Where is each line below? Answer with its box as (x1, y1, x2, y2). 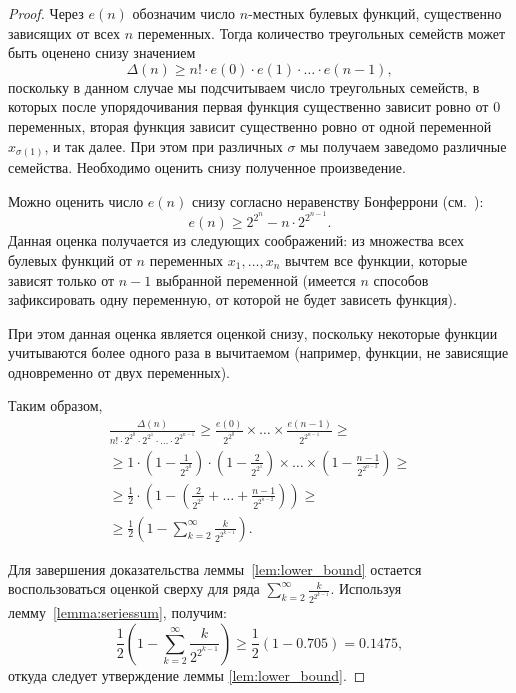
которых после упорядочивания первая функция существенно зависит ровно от (8, 96, 489, 117)
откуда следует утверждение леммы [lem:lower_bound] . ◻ (8, 664, 366, 685)
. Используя (330, 578, 402, 599)
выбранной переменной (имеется (155, 269, 356, 290)
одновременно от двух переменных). (8, 361, 230, 382)
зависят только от (8, 269, 115, 290)
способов (373, 269, 429, 290)
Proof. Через (8, 3, 84, 23)
